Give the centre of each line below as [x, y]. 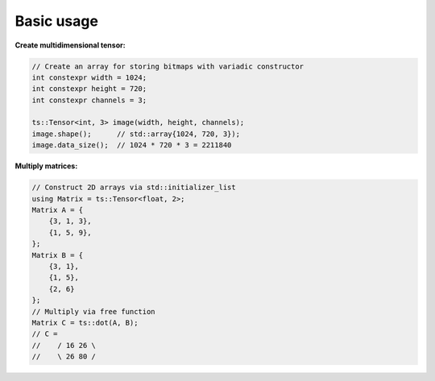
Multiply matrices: [46, 166]
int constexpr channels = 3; [89, 100]
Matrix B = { [58, 255]
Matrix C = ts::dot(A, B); [85, 323]
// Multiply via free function [94, 311]
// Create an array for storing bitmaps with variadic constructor [168, 66]
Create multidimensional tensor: [70, 45]
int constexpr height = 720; [89, 89]
